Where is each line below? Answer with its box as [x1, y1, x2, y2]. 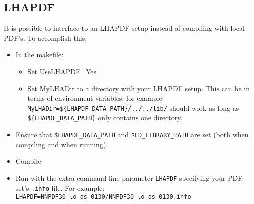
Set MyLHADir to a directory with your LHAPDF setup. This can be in [27, 83, 250, 93]
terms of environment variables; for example [27, 93, 162, 103]
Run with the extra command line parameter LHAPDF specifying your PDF [15, 172, 243, 183]
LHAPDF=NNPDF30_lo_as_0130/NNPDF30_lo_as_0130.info [15, 193, 191, 201]
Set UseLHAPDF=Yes [27, 66, 97, 76]
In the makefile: [15, 49, 64, 60]
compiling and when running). [15, 139, 108, 149]
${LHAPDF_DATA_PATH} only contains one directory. [27, 112, 183, 123]
